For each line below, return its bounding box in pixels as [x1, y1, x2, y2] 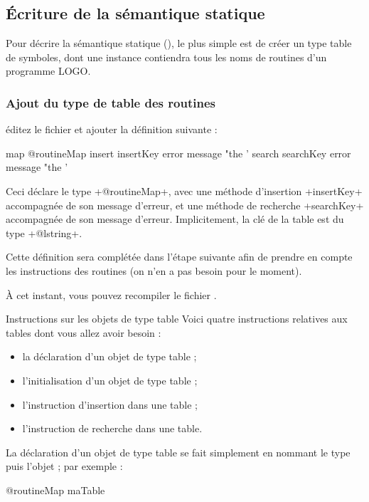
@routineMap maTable [6, 482, 105, 497]
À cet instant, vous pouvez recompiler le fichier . [6, 287, 217, 302]
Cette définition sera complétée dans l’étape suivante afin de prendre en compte [6, 249, 353, 264]
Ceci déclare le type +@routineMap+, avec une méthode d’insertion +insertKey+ [6, 183, 363, 198]
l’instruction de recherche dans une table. [22, 421, 203, 436]
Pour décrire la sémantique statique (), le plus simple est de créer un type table [6, 36, 352, 51]
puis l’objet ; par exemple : [6, 459, 123, 474]
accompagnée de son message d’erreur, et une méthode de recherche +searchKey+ [6, 197, 364, 212]
